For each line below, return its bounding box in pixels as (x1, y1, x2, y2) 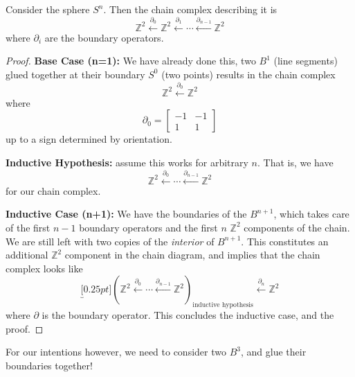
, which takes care (273, 207, 349, 221)
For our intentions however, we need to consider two (6, 344, 226, 359)
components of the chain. (244, 220, 350, 234)
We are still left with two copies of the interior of (6, 234, 215, 248)
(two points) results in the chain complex (161, 67, 336, 81)
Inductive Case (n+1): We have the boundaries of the (6, 207, 247, 221)
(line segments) (273, 53, 338, 68)
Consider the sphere (6, 2, 90, 16)
